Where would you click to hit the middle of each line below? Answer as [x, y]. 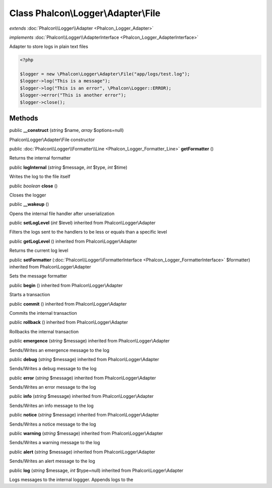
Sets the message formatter [38, 276]
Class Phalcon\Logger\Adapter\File [85, 13]
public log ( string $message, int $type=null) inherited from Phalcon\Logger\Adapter [96, 470]
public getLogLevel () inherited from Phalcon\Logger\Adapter [73, 241]
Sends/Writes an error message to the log [53, 387]
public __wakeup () [29, 204]
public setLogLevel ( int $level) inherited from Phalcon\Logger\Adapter [82, 223]
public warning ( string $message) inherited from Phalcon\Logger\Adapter [86, 434]
